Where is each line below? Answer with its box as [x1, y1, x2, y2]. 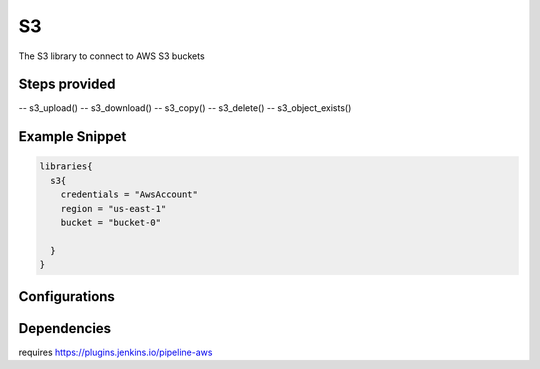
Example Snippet [18, 128, 127, 145]
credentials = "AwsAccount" [60, 189, 199, 200]
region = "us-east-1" [60, 203, 167, 214]
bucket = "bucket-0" [60, 217, 162, 229]
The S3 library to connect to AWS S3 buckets [18, 50, 205, 62]
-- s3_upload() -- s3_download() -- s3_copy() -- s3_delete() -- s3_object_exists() [18, 102, 352, 114]
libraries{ [39, 161, 93, 172]
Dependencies [18, 320, 112, 337]
